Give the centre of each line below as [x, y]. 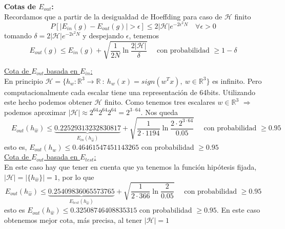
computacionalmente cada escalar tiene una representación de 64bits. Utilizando [130, 92]
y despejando [103, 35]
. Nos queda [159, 112]
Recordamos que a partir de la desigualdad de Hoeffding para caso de [113, 16]
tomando [18, 35]
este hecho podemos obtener [48, 102]
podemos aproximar [35, 112]
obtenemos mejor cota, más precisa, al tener [73, 220]
